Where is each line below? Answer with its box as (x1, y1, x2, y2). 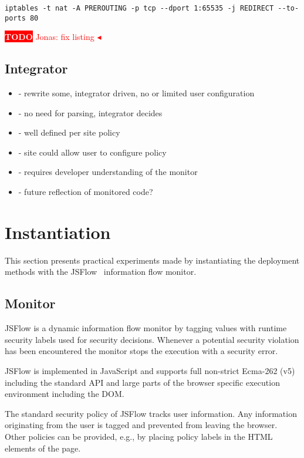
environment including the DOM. (5, 388, 124, 400)
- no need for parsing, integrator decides (18, 106, 163, 119)
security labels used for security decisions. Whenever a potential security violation (5, 333, 299, 345)
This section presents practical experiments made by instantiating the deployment (5, 254, 300, 266)
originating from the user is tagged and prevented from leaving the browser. (5, 419, 278, 431)
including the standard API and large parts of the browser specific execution (5, 376, 280, 388)
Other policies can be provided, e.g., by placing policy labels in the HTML (5, 430, 273, 442)
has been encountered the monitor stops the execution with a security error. (5, 345, 278, 357)
